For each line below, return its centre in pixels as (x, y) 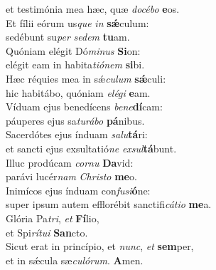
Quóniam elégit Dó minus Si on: (73, 50)
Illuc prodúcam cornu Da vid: (70, 162)
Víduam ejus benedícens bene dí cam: (84, 107)
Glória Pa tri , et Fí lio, (53, 218)
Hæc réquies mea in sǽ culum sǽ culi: (86, 78)
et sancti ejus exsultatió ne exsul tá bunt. (91, 148)
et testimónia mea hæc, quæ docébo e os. (93, 9)
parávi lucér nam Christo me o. (71, 176)
